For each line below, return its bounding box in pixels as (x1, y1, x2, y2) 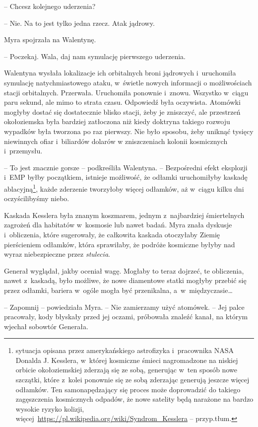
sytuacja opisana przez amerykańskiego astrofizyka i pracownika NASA (15, 345, 234, 356)
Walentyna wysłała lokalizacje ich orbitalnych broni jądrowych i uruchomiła (4, 68, 236, 78)
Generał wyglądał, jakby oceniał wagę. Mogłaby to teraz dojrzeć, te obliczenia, (4, 265, 244, 276)
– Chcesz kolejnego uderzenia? (4, 1, 96, 11)
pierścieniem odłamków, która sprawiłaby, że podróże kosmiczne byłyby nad (4, 239, 235, 249)
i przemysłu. (4, 145, 43, 156)
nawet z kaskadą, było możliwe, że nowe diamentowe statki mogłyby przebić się (4, 275, 247, 285)
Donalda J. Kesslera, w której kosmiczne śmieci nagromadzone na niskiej (15, 355, 238, 365)
